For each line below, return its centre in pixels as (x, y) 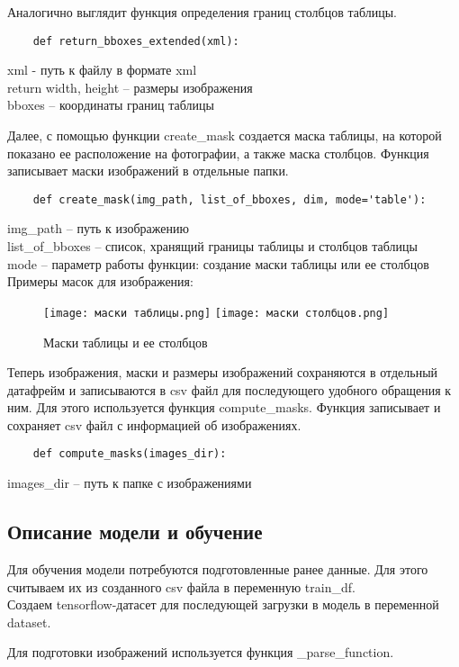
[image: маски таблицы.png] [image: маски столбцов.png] (216, 313)
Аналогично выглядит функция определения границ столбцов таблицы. (202, 12)
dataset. (29, 622)
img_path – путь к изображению (98, 228)
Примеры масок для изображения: (100, 281)
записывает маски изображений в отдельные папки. (148, 171)
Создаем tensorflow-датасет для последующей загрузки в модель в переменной (223, 604)
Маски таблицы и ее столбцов (126, 342)
